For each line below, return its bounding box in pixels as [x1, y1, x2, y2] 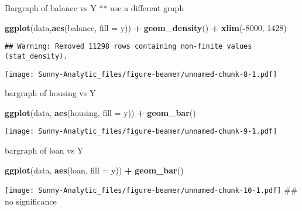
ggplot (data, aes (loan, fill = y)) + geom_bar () [5, 164, 184, 176]
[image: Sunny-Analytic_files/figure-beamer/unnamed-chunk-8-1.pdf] [5, 70, 277, 79]
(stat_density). [5, 52, 68, 60]
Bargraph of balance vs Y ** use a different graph [5, 2, 184, 13]
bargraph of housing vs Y [5, 87, 96, 99]
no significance [5, 195, 57, 207]
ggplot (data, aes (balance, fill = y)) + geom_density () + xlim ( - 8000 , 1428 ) [5, 21, 287, 33]
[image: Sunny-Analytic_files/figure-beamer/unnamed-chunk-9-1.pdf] [5, 127, 277, 136]
